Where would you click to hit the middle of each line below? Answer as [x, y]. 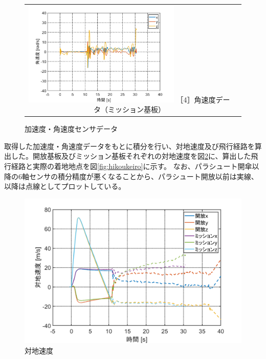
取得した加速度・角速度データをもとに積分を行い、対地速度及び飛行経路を [129, 146]
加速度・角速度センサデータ [71, 129]
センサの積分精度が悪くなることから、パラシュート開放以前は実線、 [143, 176]
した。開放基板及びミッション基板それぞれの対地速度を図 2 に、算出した [131, 156]
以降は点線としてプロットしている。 [65, 186]
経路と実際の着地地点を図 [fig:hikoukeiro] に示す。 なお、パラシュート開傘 [131, 166]
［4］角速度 [196, 99]
